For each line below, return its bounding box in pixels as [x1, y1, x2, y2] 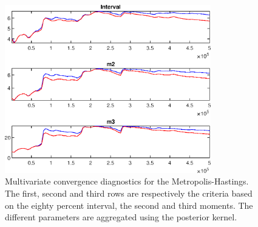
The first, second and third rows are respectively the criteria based [5, 187, 253, 200]
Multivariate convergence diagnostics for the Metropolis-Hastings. [5, 175, 249, 188]
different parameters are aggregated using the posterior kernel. [5, 211, 237, 223]
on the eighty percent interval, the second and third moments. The [5, 198, 253, 211]
